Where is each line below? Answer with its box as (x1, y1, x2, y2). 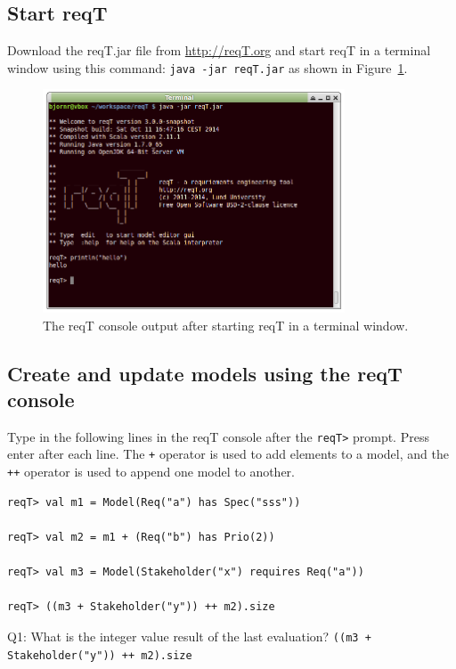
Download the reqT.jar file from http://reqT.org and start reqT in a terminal (7, 41, 431, 60)
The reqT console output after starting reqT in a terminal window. (43, 315, 409, 334)
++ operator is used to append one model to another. (7, 462, 295, 481)
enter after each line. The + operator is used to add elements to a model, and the (7, 445, 449, 463)
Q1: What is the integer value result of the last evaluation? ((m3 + (7, 626, 371, 645)
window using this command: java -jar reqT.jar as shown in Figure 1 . (7, 58, 408, 77)
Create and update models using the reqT (7, 359, 403, 387)
